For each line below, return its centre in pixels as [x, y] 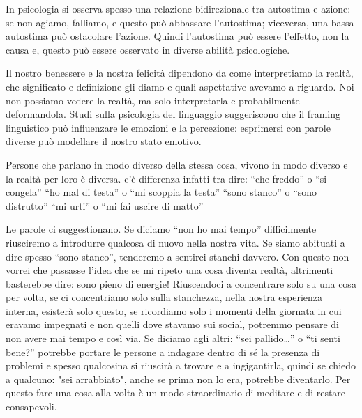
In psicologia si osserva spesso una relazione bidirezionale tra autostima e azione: [178, 8]
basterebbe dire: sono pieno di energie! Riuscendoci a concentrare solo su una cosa [181, 283]
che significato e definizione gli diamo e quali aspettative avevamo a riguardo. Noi [180, 86]
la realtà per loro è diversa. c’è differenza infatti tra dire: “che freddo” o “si [166, 178]
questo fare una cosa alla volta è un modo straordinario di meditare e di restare [176, 393]
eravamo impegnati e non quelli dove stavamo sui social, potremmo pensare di [172, 324]
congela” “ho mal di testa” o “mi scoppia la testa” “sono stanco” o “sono [161, 192]
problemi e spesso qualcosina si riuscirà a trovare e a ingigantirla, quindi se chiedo [181, 365]
